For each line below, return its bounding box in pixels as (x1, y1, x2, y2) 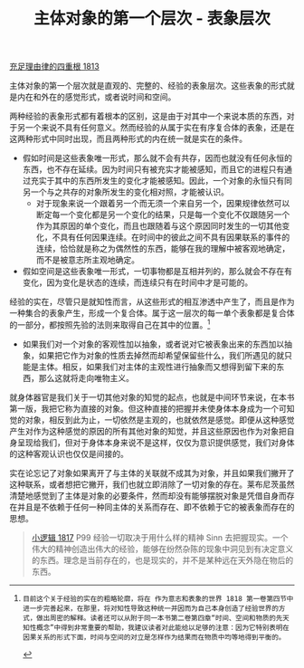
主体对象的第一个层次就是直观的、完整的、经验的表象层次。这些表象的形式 (9, 81, 287, 91)
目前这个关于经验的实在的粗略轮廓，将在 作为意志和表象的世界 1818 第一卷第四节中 (22, 594, 294, 603)
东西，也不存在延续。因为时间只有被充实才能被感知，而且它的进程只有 (22, 164, 285, 175)
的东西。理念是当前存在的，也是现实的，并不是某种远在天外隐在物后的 (31, 554, 294, 566)
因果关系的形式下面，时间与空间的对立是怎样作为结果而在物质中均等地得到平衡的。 (22, 633, 286, 642)
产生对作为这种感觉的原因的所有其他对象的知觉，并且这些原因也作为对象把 (9, 425, 287, 436)
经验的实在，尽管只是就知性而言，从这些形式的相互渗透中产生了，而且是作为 (9, 296, 295, 308)
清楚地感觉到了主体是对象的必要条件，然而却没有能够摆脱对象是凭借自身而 (9, 490, 287, 501)
